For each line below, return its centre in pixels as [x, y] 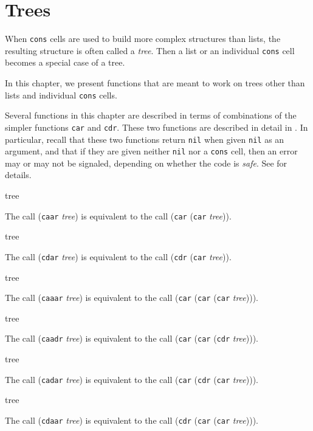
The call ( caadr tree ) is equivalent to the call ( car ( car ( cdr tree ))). [132, 338]
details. [18, 175]
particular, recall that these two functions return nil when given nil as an [145, 139]
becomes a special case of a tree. [65, 62]
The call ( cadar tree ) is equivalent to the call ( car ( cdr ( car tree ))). [132, 379]
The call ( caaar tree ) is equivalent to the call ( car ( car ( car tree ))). [132, 298]
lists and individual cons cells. [61, 95]
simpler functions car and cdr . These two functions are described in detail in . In [156, 127]
